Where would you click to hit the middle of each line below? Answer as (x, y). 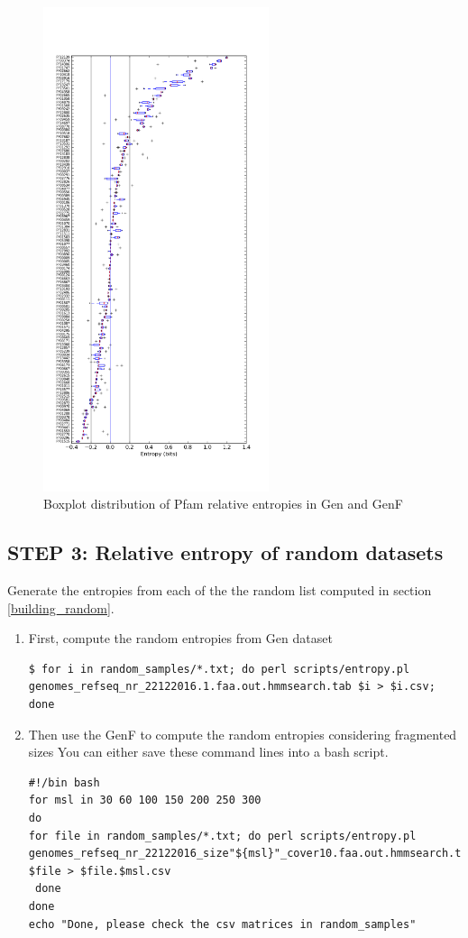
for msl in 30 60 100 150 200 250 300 (145, 800)
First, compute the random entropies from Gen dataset (180, 638)
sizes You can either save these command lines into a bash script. (208, 752)
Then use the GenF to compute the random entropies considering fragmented (243, 734)
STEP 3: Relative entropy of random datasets (225, 552)
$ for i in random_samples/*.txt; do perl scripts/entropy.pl (219, 669)
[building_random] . (61, 607)
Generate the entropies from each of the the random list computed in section (220, 590)
